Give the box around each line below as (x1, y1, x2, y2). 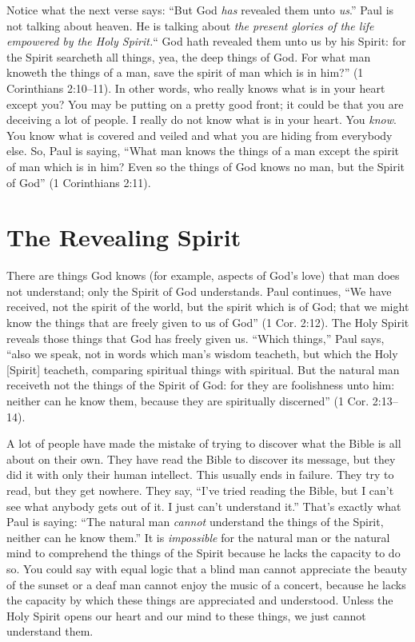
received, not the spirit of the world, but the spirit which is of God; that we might (6, 298, 409, 315)
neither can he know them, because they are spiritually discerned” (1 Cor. (6, 393, 369, 409)
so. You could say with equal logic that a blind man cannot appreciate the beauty (6, 560, 408, 576)
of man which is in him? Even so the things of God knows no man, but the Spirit (6, 158, 405, 174)
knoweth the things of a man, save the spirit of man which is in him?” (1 (6, 64, 364, 81)
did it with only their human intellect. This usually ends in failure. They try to (6, 466, 394, 483)
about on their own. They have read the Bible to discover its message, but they (6, 450, 396, 467)
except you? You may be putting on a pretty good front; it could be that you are (6, 95, 404, 112)
